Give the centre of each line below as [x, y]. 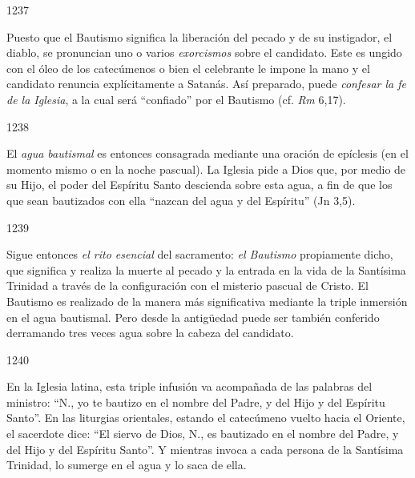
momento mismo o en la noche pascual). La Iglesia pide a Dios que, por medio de [206, 169]
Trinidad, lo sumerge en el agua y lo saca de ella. [127, 465]
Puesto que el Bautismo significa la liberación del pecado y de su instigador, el [199, 36]
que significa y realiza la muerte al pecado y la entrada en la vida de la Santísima [206, 269]
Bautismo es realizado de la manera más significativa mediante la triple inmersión [207, 301]
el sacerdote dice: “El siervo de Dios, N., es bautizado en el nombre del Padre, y [203, 434]
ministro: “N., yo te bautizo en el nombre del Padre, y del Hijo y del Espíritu [196, 402]
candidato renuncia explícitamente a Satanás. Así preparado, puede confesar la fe [206, 84]
